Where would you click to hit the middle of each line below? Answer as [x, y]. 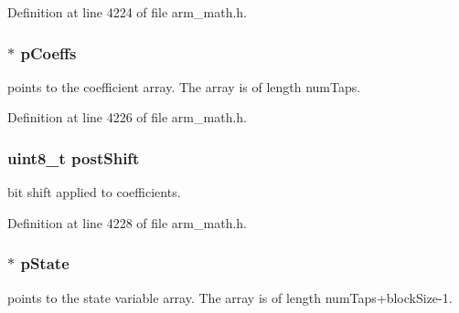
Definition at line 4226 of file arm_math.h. [127, 117]
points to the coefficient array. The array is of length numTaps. [184, 86]
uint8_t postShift [74, 157]
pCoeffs [48, 52]
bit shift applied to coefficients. [94, 192]
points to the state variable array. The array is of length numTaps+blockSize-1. [230, 297]
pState [45, 263]
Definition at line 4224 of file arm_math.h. [127, 12]
